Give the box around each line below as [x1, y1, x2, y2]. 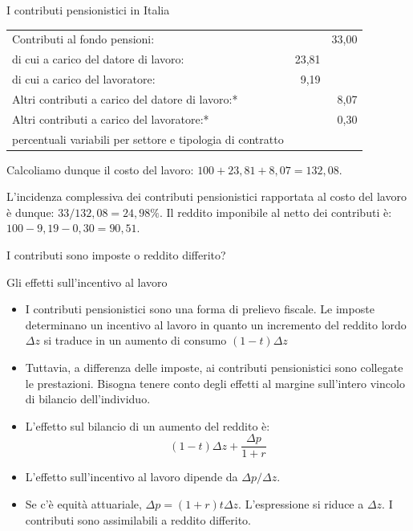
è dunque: [6, 203, 55, 220]
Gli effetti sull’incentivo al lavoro [6, 273, 168, 290]
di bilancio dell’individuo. [25, 390, 151, 407]
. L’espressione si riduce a [238, 496, 364, 513]
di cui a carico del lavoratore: [12, 71, 156, 88]
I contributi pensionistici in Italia [6, 2, 170, 18]
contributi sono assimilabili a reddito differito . [25, 511, 251, 528]
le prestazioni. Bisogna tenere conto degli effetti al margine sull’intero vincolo [25, 374, 405, 391]
